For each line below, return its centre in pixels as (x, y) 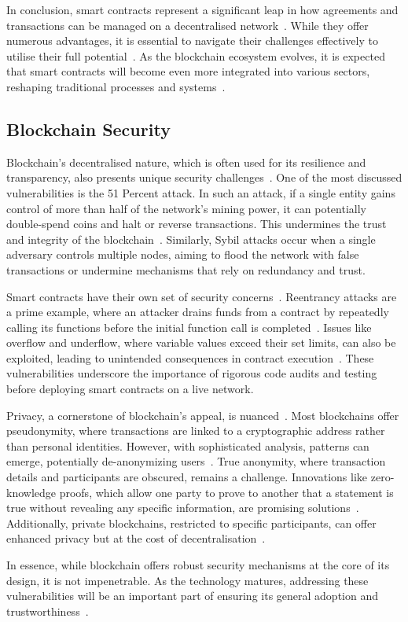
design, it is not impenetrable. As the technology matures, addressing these (187, 580)
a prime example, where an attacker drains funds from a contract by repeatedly (198, 312)
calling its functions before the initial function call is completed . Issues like (189, 327)
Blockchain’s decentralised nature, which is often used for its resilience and (186, 162)
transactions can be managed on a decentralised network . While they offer (187, 25)
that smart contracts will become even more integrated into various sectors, (188, 71)
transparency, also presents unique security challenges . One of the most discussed (204, 177)
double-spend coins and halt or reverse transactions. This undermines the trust (197, 224)
